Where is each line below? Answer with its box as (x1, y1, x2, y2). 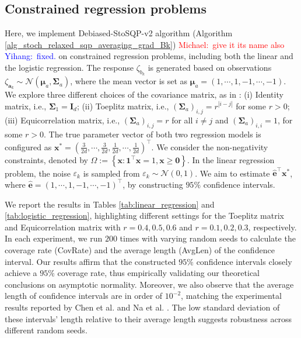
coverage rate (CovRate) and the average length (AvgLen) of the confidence (5, 243, 275, 256)
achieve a (5, 267, 37, 279)
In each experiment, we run (5, 232, 103, 244)
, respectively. (248, 220, 297, 233)
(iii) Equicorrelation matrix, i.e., (5, 113, 120, 126)
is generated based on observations (148, 61, 272, 73)
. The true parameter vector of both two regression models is (44, 127, 261, 140)
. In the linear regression (187, 153, 275, 165)
